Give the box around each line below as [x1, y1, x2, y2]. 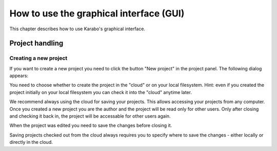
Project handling [9, 39, 64, 48]
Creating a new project [9, 54, 68, 62]
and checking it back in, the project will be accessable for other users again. [9, 113, 171, 119]
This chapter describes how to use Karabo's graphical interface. [9, 26, 146, 32]
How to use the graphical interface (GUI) [9, 8, 185, 19]
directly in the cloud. [9, 139, 53, 145]
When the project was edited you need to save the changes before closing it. [9, 122, 172, 128]
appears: [9, 72, 28, 79]
